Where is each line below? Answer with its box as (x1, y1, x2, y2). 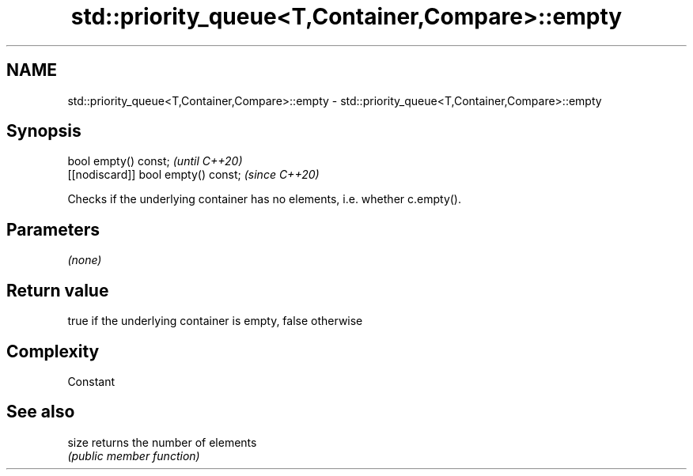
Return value (6, 280, 109, 300)
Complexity (6, 341, 100, 361)
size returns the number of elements (67, 435, 257, 449)
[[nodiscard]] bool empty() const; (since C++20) (67, 168, 320, 182)
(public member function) (67, 448, 200, 463)
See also (6, 402, 75, 422)
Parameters (6, 219, 100, 240)
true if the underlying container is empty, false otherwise (67, 314, 363, 328)
